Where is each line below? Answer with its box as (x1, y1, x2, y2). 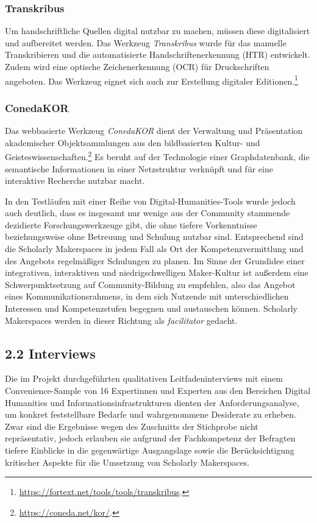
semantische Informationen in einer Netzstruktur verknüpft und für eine (5, 162, 273, 175)
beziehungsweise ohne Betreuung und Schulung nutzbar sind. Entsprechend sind (5, 230, 304, 243)
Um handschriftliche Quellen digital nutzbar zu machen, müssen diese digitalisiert (5, 24, 310, 37)
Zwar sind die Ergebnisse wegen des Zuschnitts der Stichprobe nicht (5, 419, 258, 432)
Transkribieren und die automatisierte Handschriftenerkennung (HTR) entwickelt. (5, 48, 310, 61)
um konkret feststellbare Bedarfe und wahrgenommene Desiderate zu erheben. (5, 408, 297, 421)
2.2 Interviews (5, 343, 96, 362)
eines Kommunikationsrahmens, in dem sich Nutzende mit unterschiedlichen (5, 290, 289, 303)
